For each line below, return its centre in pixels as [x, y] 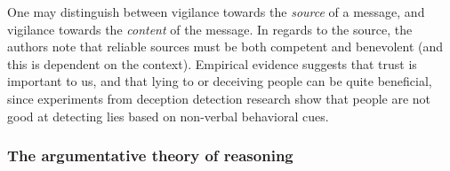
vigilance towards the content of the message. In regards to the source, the [210, 29]
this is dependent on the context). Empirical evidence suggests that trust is [212, 63]
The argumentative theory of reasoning [150, 155]
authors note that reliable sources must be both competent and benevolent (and [225, 47]
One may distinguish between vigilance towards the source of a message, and [216, 12]
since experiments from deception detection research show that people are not [219, 98]
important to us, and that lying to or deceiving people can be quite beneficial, [220, 81]
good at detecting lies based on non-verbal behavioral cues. [168, 116]
